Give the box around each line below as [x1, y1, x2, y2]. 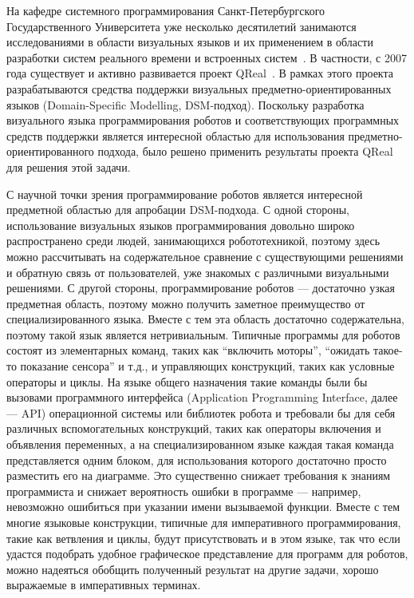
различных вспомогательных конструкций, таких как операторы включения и [6, 420, 381, 437]
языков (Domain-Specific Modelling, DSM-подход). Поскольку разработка [6, 96, 365, 113]
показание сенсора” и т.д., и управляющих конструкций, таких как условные [20, 358, 395, 374]
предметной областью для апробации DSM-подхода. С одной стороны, [6, 201, 349, 218]
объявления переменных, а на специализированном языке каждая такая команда [6, 436, 394, 453]
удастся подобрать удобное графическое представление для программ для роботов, [6, 545, 408, 562]
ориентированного [6, 143, 94, 160]
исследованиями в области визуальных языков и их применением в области [6, 34, 373, 50]
